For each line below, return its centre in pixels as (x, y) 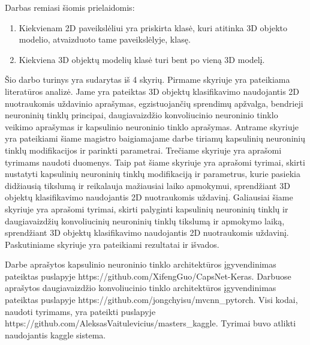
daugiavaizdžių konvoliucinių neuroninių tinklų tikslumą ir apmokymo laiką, (145, 220)
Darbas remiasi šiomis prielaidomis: (70, 7)
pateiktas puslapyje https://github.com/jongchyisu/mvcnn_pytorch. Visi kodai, (151, 300)
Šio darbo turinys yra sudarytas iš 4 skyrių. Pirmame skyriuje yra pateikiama (148, 79)
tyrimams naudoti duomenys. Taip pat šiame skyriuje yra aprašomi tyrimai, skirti (155, 162)
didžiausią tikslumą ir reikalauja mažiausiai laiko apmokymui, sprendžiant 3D (148, 185)
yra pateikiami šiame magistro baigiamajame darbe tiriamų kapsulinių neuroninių (155, 138)
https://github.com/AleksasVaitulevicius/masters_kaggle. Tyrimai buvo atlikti (151, 323)
